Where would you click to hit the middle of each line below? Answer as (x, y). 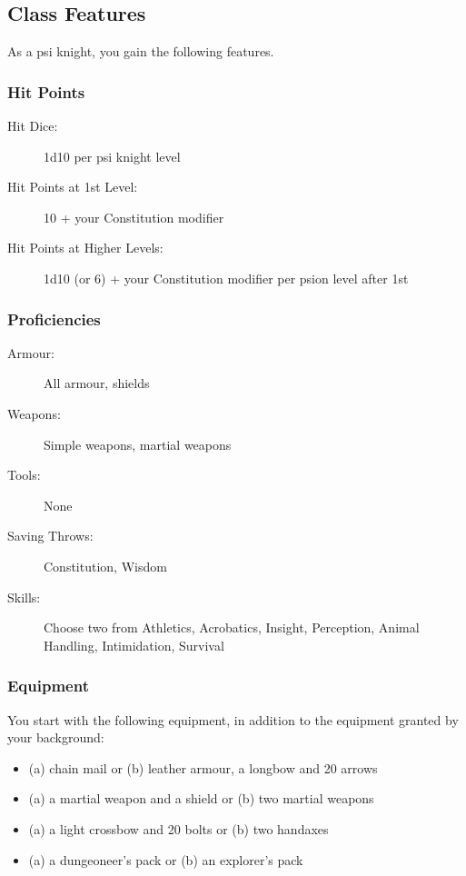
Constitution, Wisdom (105, 566)
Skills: (24, 597)
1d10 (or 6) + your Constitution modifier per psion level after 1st (226, 278)
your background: (56, 737)
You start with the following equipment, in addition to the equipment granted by (233, 719)
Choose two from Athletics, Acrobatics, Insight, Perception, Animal (232, 627)
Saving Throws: (50, 536)
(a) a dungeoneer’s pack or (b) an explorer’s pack (166, 859)
